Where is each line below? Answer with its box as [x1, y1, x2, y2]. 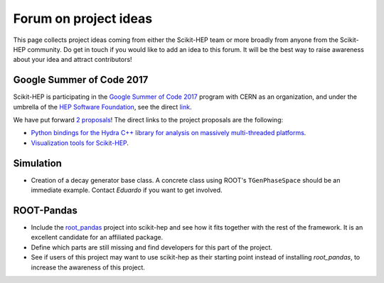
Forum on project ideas [13, 11, 153, 26]
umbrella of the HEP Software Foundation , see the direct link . [13, 102, 192, 111]
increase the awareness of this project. [31, 263, 146, 272]
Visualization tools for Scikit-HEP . [31, 139, 129, 147]
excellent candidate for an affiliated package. [31, 233, 164, 242]
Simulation [13, 157, 62, 169]
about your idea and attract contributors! [13, 55, 132, 64]
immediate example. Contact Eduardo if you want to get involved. [31, 186, 223, 195]
